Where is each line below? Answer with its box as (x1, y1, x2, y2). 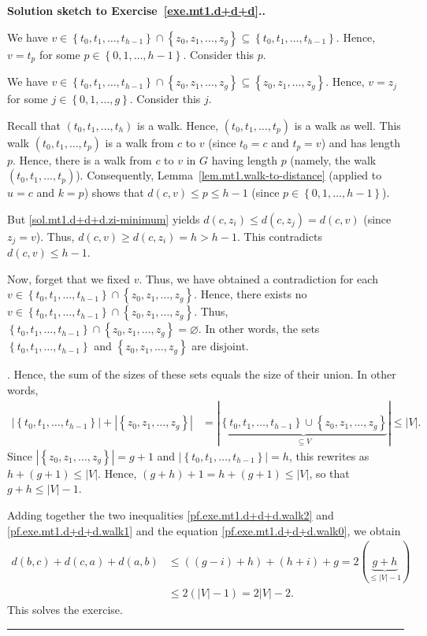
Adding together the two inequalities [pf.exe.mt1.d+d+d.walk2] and (7, 506, 334, 523)
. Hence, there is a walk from (13, 151, 152, 168)
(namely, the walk (290, 151, 377, 168)
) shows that (84, 184, 144, 201)
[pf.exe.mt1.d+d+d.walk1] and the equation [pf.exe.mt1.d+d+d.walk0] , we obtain (7, 522, 401, 538)
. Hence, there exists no (194, 286, 307, 302)
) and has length (321, 134, 401, 150)
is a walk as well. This (294, 116, 401, 133)
